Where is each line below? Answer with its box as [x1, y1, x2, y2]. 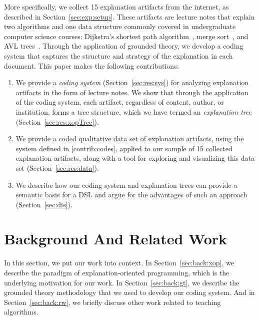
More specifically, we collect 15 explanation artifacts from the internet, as [4, 2, 229, 12]
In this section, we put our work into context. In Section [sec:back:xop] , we [4, 257, 234, 268]
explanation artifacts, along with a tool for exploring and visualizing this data [15, 153, 254, 163]
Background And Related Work [4, 228, 227, 249]
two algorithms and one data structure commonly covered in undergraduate [4, 21, 236, 32]
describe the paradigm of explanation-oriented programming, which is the [4, 267, 229, 277]
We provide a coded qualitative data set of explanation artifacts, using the [15, 133, 244, 144]
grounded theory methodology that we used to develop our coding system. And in [4, 287, 255, 297]
